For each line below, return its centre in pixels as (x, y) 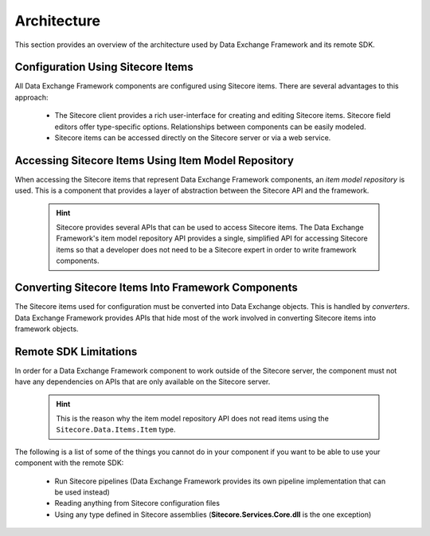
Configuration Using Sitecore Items (104, 67)
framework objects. (47, 329)
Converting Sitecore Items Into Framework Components (156, 288)
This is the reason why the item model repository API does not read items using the (193, 419)
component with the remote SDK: (69, 463)
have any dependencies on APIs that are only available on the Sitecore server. (143, 381)
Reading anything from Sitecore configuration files (137, 503)
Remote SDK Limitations (76, 352)
